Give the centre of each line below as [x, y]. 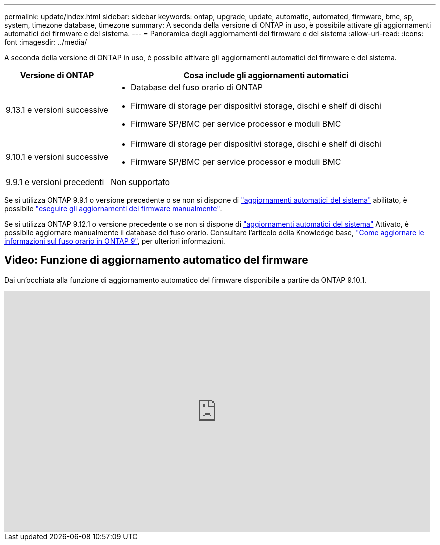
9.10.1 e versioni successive [57, 157]
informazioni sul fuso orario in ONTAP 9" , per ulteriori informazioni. [115, 241]
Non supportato [140, 182]
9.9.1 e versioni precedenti [55, 182]
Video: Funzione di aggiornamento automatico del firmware [156, 260]
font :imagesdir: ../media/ [46, 42]
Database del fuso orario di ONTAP [197, 87]
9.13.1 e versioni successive [57, 110]
